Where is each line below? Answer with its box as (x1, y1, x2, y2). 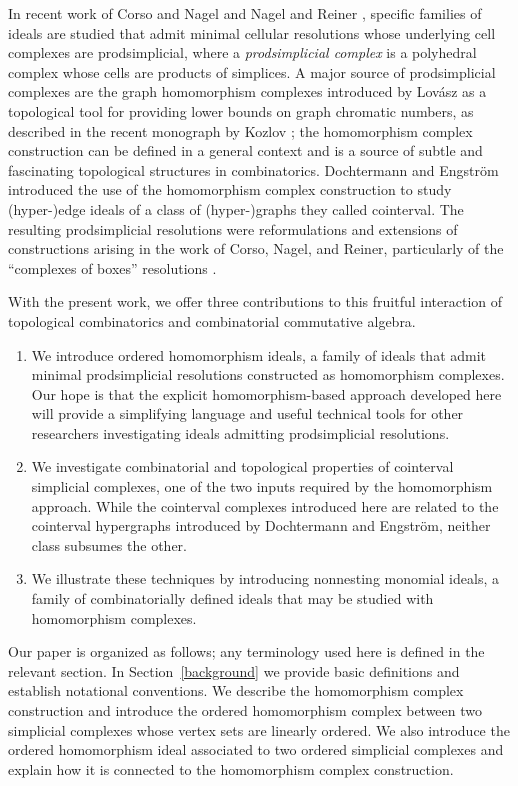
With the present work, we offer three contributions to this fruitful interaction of (8, 291, 503, 312)
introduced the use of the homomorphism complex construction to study (8, 179, 452, 200)
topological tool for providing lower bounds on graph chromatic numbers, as (8, 100, 474, 121)
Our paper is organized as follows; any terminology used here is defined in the (8, 641, 485, 662)
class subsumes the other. (31, 534, 187, 555)
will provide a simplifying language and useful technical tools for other (31, 403, 464, 424)
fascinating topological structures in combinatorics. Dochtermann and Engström (8, 159, 499, 180)
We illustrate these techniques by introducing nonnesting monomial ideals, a (31, 568, 499, 589)
